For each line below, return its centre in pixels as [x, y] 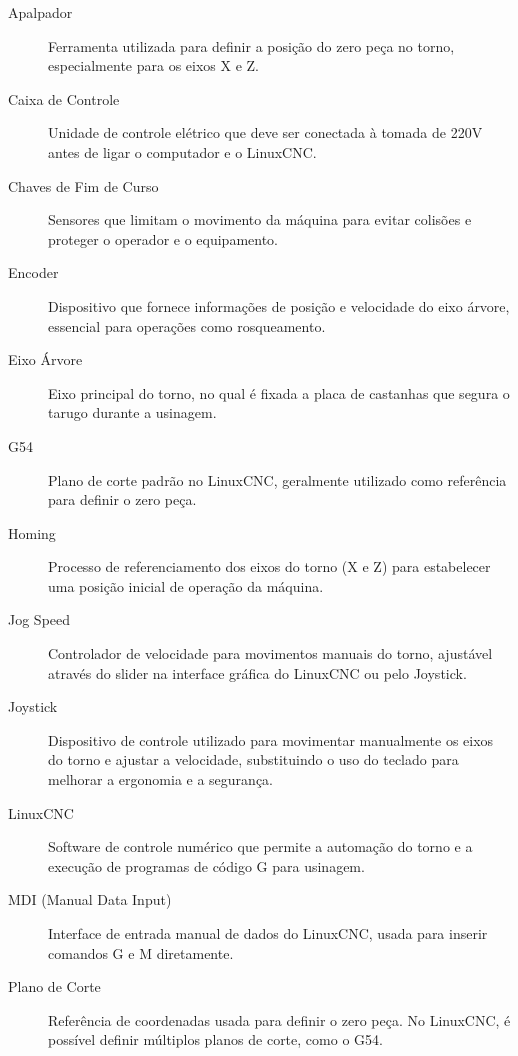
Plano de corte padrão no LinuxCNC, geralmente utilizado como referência [277, 479]
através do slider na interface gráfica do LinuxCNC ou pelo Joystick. [257, 672]
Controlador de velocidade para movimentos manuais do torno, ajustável [270, 653]
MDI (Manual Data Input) [90, 899]
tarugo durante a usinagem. [132, 412]
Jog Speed [39, 619]
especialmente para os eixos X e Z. [153, 65]
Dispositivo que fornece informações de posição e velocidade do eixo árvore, [279, 305]
